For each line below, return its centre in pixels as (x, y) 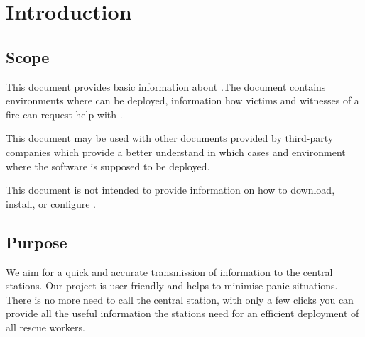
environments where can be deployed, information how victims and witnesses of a (182, 100)
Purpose (37, 242)
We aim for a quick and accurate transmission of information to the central (169, 271)
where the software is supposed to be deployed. (108, 166)
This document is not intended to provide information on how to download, (170, 190)
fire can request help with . (64, 114)
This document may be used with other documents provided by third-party (170, 138)
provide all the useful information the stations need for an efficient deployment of (182, 313)
